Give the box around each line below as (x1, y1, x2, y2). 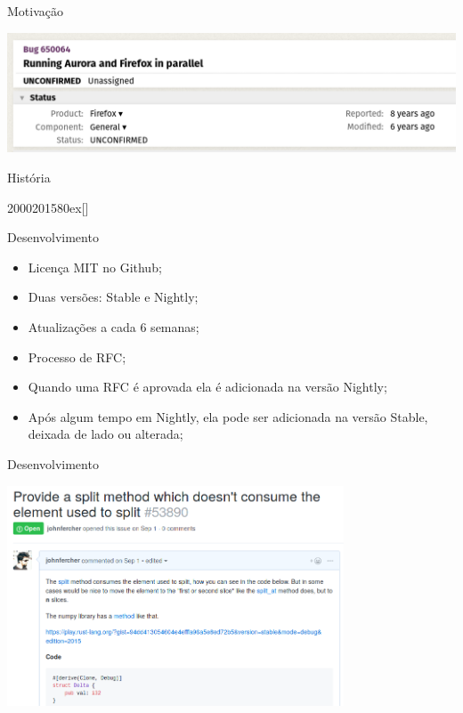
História (7, 168, 51, 187)
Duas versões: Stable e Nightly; (28, 288, 199, 306)
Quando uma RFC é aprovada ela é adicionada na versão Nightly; (28, 377, 387, 396)
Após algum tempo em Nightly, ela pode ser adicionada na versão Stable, (28, 407, 428, 425)
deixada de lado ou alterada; (28, 425, 183, 443)
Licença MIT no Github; (28, 257, 162, 276)
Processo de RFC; (28, 347, 126, 366)
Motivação (7, 2, 63, 20)
